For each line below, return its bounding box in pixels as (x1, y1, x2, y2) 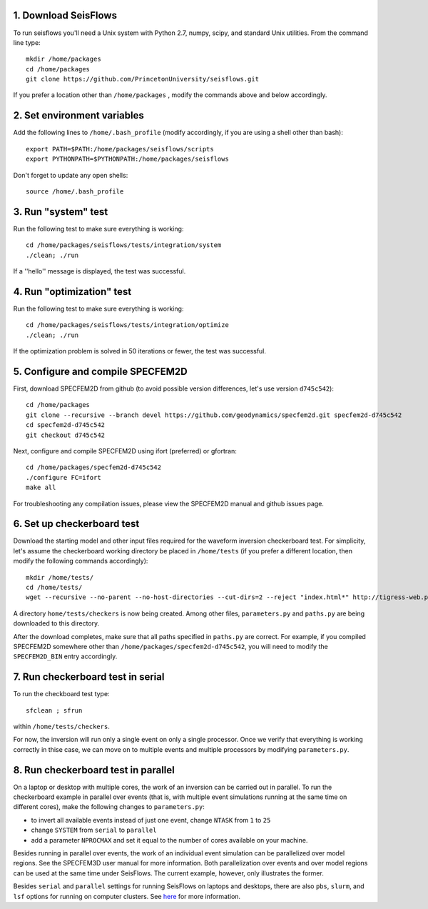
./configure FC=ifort (26, 473, 101, 481)
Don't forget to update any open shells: (13, 171, 128, 179)
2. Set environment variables (13, 109, 144, 121)
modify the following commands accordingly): (13, 557, 148, 566)
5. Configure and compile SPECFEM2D (13, 365, 188, 378)
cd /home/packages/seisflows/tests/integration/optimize (26, 321, 230, 329)
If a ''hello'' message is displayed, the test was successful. (13, 267, 186, 276)
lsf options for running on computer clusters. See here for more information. (13, 892, 241, 900)
